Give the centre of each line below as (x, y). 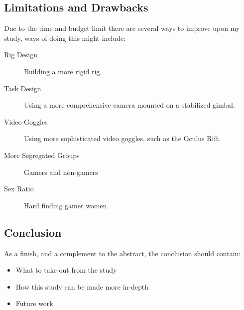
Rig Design (21, 55)
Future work (34, 303)
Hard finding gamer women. (66, 205)
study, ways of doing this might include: (65, 38)
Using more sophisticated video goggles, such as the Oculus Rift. (122, 138)
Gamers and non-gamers (61, 172)
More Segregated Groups (42, 155)
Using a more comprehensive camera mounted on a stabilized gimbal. (129, 105)
